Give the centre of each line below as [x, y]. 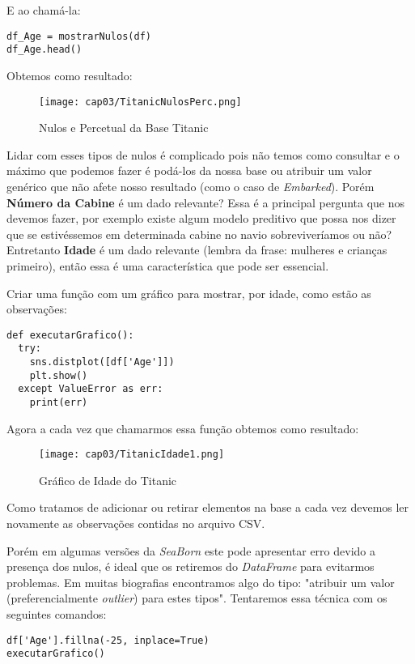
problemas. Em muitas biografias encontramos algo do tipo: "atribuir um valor [201, 582]
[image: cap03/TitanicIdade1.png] [132, 455]
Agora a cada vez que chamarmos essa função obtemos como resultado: [183, 428]
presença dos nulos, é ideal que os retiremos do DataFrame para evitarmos [191, 566]
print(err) [59, 402]
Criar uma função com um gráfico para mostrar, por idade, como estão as [189, 293]
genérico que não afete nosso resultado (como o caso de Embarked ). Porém [191, 186]
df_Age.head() [44, 50]
